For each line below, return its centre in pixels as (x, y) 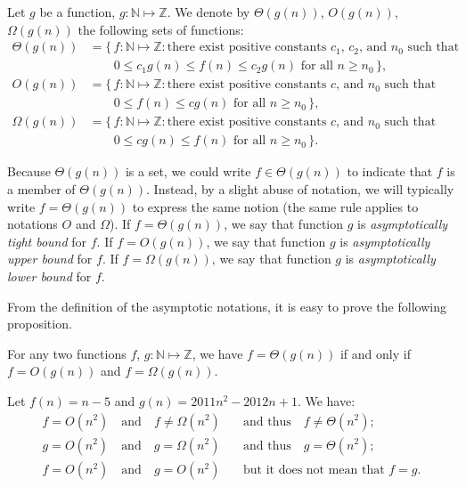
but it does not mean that (314, 470)
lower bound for (49, 276)
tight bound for (47, 241)
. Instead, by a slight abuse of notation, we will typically (300, 188)
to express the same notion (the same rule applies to (275, 206)
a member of (41, 188)
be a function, (78, 12)
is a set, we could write (188, 171)
